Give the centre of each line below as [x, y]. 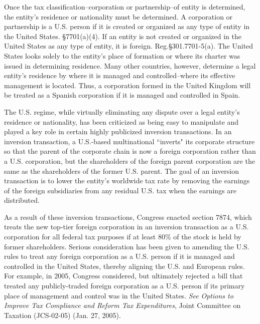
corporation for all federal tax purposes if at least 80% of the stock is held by [123, 237]
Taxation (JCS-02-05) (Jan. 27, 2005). [62, 315]
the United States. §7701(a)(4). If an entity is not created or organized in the [123, 36]
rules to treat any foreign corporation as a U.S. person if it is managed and [119, 256]
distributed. [22, 200]
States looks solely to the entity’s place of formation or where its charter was [122, 55]
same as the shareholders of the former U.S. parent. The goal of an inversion [122, 171]
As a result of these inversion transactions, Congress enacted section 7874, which [128, 217]
